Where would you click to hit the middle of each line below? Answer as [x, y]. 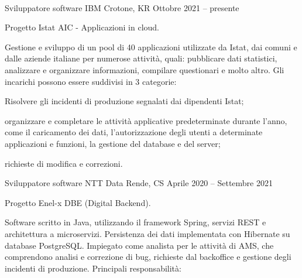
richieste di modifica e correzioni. [64, 163]
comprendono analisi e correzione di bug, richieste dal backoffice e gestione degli [148, 257]
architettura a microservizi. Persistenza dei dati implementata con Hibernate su [147, 233]
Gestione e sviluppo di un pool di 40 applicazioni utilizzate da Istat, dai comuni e [151, 47]
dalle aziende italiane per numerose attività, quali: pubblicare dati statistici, [141, 58]
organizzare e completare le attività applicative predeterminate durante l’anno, [146, 120]
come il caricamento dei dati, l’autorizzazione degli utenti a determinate [134, 132]
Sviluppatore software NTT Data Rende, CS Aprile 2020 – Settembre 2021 [139, 183]
